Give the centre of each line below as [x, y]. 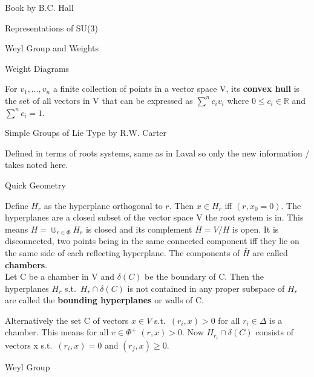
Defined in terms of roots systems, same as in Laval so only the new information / [157, 153]
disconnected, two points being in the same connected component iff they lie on [152, 241]
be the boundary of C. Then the [204, 276]
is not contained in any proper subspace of [206, 288]
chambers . [26, 264]
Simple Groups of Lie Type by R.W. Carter [86, 133]
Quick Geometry [35, 185]
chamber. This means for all [57, 332]
